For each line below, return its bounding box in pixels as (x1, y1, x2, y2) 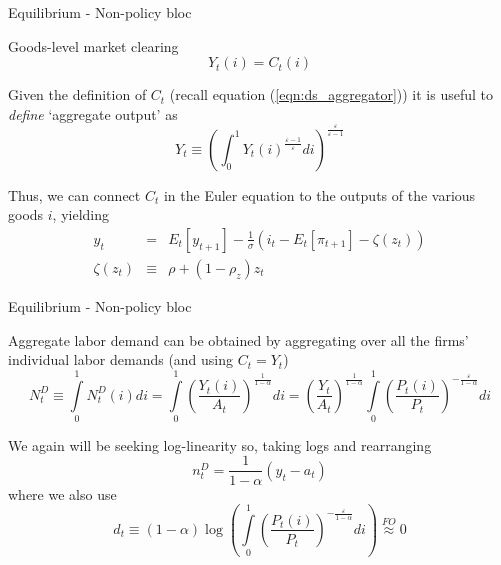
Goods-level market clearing (8, 35, 179, 56)
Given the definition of (8, 84, 147, 105)
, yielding (52, 204, 109, 225)
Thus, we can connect (8, 184, 141, 205)
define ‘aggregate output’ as (8, 103, 178, 124)
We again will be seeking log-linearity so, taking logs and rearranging (8, 434, 432, 455)
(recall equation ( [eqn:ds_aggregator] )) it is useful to (169, 84, 494, 105)
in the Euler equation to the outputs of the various (163, 184, 476, 205)
